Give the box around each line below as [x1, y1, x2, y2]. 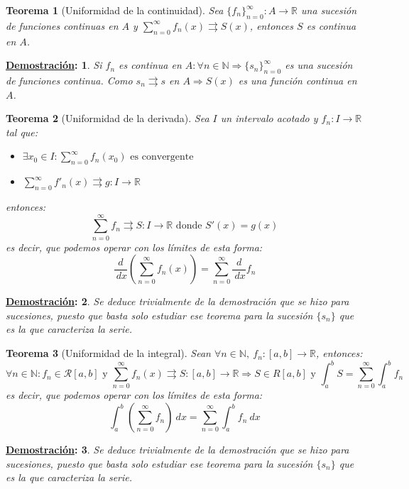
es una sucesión [285, 57, 353, 72]
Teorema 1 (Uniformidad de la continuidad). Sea [6, 3, 224, 17]
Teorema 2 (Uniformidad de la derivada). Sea [6, 111, 209, 126]
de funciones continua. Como [6, 72, 133, 87]
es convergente [130, 152, 194, 163]
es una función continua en [238, 72, 357, 87]
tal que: [6, 124, 38, 139]
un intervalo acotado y [220, 111, 318, 126]
